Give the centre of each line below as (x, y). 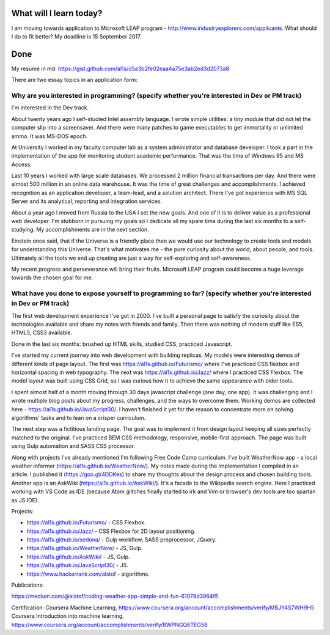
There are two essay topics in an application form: (74, 80)
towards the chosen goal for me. (52, 277)
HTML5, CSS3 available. (42, 332)
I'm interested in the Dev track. (50, 108)
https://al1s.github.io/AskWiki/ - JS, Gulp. (79, 557)
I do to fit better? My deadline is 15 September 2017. (76, 36)
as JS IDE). (25, 500)
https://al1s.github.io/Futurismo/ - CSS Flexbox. (86, 523)
